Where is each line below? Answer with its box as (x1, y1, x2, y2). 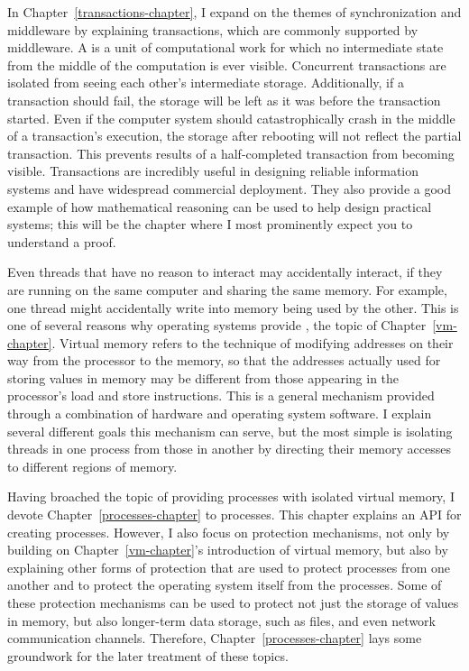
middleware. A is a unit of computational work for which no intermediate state (7, 38, 444, 57)
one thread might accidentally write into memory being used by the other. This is (7, 298, 459, 317)
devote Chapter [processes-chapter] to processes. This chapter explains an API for (7, 505, 462, 524)
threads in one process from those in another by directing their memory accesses (7, 439, 451, 458)
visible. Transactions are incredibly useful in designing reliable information (7, 161, 419, 180)
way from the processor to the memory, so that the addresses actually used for (7, 351, 441, 370)
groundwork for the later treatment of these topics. (7, 646, 289, 665)
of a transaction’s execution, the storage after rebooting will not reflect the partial (7, 126, 462, 145)
